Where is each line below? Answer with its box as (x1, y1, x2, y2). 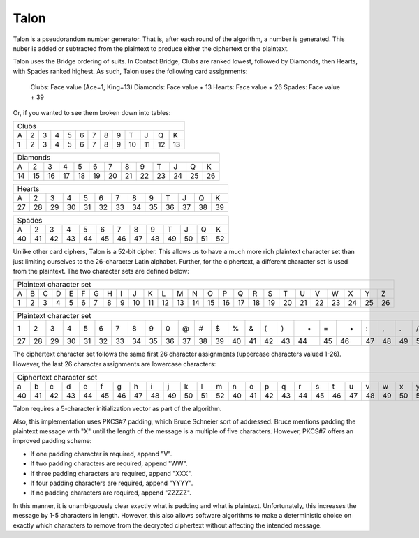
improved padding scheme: (13, 437, 92, 445)
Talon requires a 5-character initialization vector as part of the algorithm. (13, 405, 222, 413)
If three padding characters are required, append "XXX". (30, 469, 193, 477)
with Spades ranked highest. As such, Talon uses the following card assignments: (13, 67, 248, 75)
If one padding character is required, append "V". (30, 449, 172, 458)
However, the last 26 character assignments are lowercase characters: (13, 359, 216, 368)
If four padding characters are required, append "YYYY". (30, 479, 193, 487)
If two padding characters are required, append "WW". (30, 459, 188, 468)
